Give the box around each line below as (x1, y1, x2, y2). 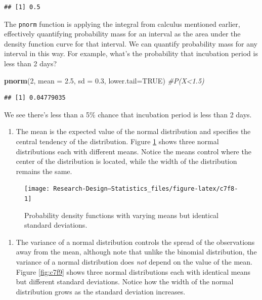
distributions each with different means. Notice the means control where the (16, 146, 251, 156)
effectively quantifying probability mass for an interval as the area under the (4, 28, 241, 39)
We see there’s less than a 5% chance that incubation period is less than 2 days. (4, 109, 252, 119)
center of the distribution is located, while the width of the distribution (16, 156, 237, 166)
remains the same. (16, 165, 72, 176)
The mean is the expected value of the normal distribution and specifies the (16, 126, 251, 137)
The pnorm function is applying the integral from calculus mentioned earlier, (4, 18, 240, 29)
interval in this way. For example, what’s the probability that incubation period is (4, 48, 258, 59)
